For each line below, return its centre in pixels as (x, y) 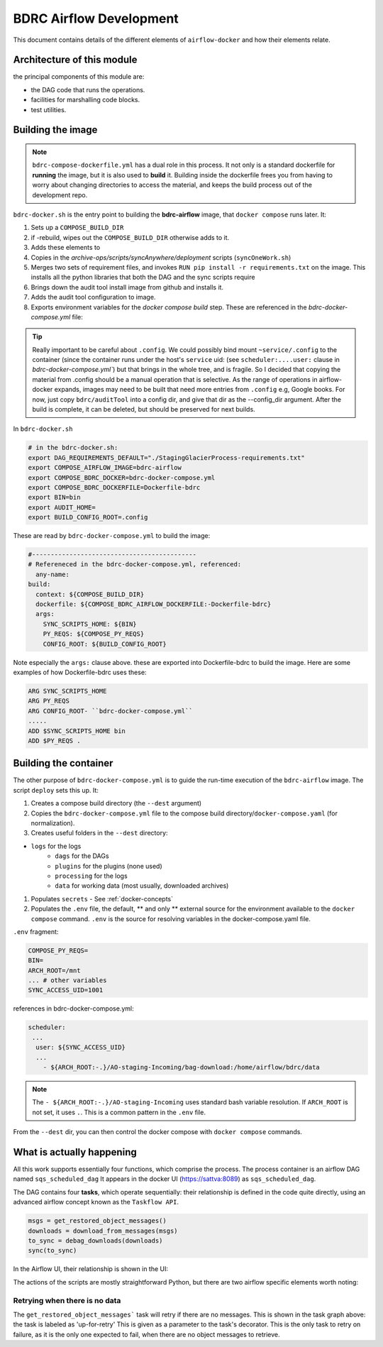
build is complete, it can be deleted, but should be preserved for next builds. (144, 409)
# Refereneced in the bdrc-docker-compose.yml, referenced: (135, 565)
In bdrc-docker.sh (43, 429)
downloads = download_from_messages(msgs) (103, 1231)
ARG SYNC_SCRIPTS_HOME (67, 691)
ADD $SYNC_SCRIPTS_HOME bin (77, 731)
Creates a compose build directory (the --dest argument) (116, 803)
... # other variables (67, 980)
